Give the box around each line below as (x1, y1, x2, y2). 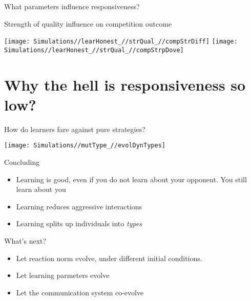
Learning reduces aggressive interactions (16, 201, 142, 211)
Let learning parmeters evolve (16, 270, 110, 281)
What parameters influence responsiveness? (4, 1, 140, 11)
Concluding (4, 157, 40, 167)
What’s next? (4, 235, 47, 246)
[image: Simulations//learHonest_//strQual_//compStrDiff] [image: (4, 38, 238, 46)
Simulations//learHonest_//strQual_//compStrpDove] (4, 46, 184, 54)
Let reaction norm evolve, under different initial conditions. (16, 252, 202, 263)
